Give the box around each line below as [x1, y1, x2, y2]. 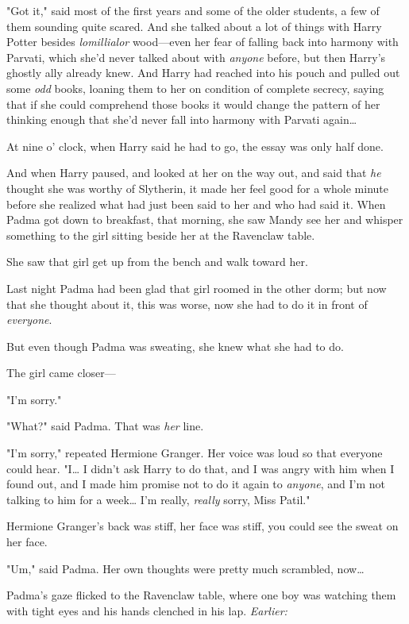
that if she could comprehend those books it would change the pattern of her [6, 95, 380, 112]
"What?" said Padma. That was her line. [6, 418, 204, 434]
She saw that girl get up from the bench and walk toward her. [6, 253, 308, 270]
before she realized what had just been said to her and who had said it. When [6, 195, 386, 212]
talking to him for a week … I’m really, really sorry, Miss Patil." [6, 491, 311, 507]
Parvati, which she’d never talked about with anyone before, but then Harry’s [6, 48, 386, 65]
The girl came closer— [6, 364, 116, 381]
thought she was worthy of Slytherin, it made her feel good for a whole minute [6, 179, 388, 196]
